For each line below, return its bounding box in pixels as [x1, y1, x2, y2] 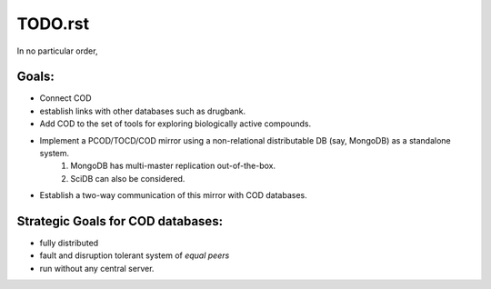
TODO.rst [16, 14, 90, 34]
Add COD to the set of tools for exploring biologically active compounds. [39, 118, 312, 129]
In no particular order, [16, 45, 98, 56]
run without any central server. [39, 263, 155, 274]
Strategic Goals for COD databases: [16, 214, 223, 229]
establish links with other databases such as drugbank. [39, 105, 246, 116]
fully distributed [39, 237, 99, 249]
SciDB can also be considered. [70, 173, 185, 184]
